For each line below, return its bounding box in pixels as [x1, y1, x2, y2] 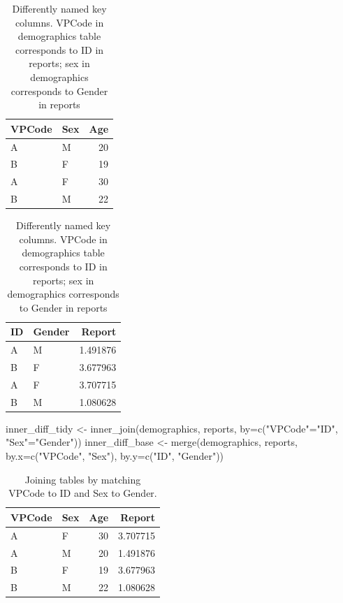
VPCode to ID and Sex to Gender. [8, 486, 157, 500]
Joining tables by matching [24, 472, 141, 486]
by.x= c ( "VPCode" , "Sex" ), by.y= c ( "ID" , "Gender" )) [6, 449, 224, 463]
